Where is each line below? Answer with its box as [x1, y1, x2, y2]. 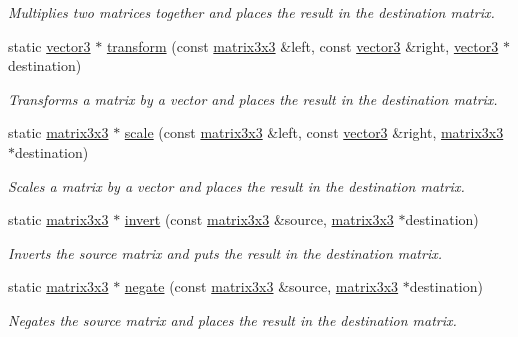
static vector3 [8, 35, 91, 56]
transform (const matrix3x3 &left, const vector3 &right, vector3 [106, 35, 499, 56]
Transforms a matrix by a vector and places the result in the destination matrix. [8, 88, 498, 109]
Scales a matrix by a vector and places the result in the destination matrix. [8, 175, 465, 196]
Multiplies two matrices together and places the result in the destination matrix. [8, 2, 495, 22]
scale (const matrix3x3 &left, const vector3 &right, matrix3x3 [124, 122, 504, 143]
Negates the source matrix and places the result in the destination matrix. [8, 309, 457, 330]
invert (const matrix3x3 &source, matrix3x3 [124, 209, 394, 230]
